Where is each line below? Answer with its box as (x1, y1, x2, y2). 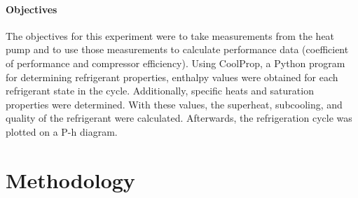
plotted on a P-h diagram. (6, 124, 118, 139)
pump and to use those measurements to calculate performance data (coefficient (6, 42, 349, 57)
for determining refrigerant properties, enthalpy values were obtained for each (6, 69, 338, 84)
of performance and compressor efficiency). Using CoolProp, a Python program (6, 55, 345, 70)
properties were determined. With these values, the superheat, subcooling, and (6, 97, 343, 111)
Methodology (6, 165, 135, 194)
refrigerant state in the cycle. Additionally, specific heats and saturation (6, 83, 314, 98)
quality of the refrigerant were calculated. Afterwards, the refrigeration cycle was (6, 111, 352, 125)
